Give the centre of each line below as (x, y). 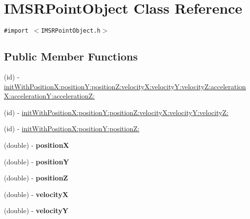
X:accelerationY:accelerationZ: (49, 96)
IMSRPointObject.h (71, 31)
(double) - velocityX (36, 194)
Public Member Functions (71, 56)
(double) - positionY (37, 161)
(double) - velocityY (36, 210)
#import (16, 31)
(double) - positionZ (36, 178)
